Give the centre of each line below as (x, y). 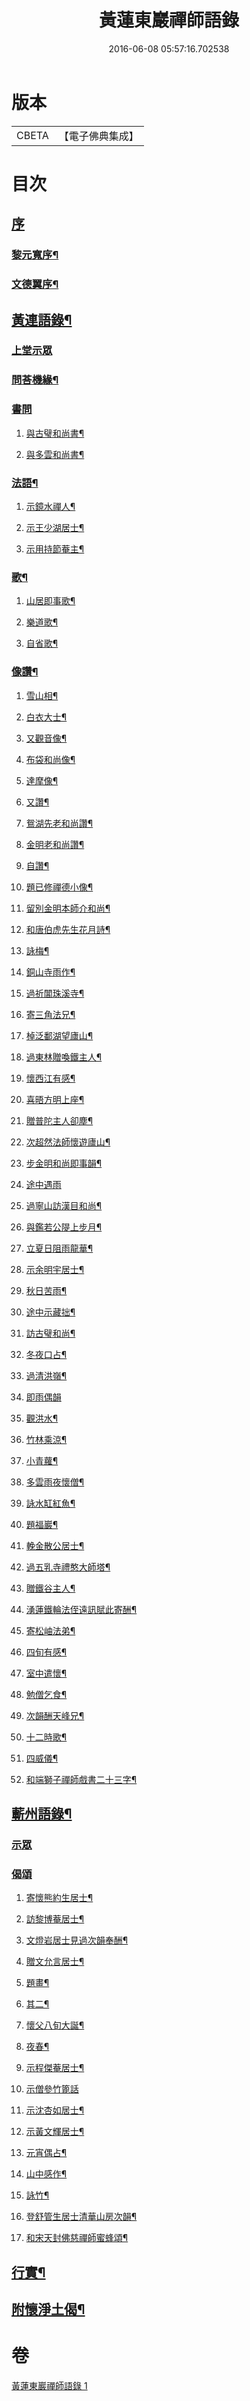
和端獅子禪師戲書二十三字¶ (81, 1779)
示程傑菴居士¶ (55, 2068)
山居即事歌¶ (50, 601)
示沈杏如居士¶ (55, 2110)
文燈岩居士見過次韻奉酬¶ (77, 1940)
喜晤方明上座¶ (55, 1099)
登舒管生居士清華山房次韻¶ (81, 2217)
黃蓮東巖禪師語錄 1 (49, 2385)
